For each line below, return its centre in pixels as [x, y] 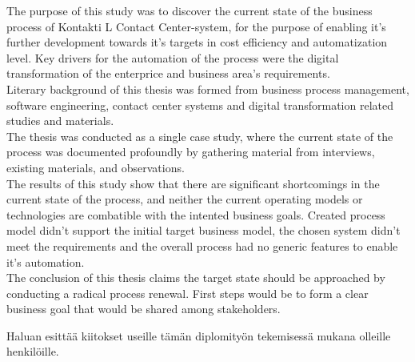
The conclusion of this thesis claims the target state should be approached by [196, 278]
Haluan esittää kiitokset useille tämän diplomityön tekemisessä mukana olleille [199, 335]
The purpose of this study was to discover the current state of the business [190, 10]
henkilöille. [33, 351]
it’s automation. [46, 261]
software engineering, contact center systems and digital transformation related [200, 105]
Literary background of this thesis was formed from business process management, [208, 88]
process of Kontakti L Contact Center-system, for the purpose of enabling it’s [196, 26]
